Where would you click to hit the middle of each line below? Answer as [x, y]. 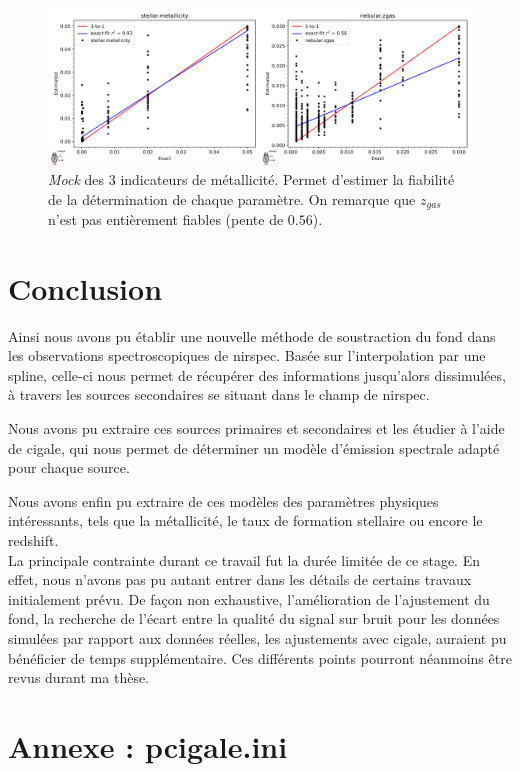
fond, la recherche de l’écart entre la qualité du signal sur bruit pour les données [254, 618]
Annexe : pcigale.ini [148, 745]
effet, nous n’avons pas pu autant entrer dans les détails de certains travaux [240, 579]
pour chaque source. [69, 467]
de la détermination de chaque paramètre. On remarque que [232, 198]
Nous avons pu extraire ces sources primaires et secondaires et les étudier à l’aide [256, 428]
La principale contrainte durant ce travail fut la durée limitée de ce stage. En [244, 559]
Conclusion [85, 287]
